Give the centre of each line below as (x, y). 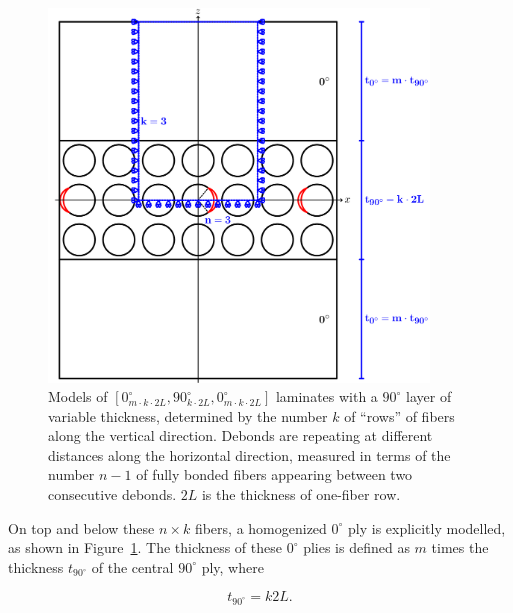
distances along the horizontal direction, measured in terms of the (249, 454)
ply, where (232, 566)
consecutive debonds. (112, 494)
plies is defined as (356, 547)
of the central (132, 566)
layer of (429, 396)
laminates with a (326, 396)
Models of (78, 396)
